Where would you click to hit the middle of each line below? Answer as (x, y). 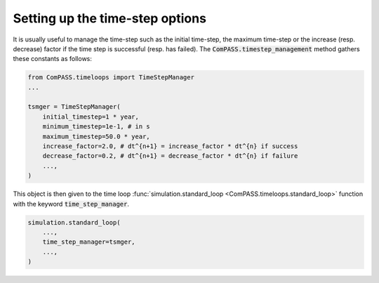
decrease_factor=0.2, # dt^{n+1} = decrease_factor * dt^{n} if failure (170, 156)
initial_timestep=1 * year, (91, 117)
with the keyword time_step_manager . (71, 204)
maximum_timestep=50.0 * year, (96, 136)
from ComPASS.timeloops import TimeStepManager (111, 78)
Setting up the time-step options (110, 18)
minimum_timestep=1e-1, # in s (96, 127)
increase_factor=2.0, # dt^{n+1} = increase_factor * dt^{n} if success (170, 146)
